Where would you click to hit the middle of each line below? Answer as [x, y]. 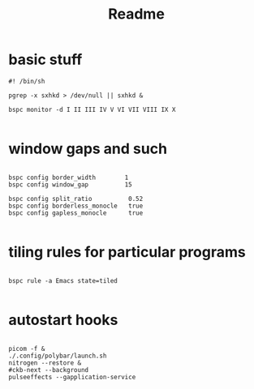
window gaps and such [88, 149]
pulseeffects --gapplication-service [72, 377]
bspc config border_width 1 [69, 177]
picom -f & [27, 348]
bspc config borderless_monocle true [76, 206]
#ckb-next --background [49, 370]
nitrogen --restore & [45, 363]
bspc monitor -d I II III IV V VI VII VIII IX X [92, 109]
